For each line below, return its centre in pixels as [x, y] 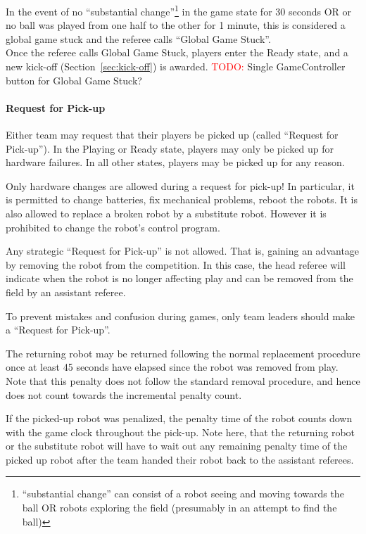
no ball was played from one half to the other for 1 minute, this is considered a [176, 25]
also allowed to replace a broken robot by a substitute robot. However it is [166, 213]
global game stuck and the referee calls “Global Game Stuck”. [138, 38]
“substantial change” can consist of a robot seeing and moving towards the [183, 494]
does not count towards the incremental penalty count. [124, 394]
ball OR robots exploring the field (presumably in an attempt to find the [179, 508]
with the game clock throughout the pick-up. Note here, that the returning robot [181, 432]
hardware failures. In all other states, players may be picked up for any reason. [175, 162]
